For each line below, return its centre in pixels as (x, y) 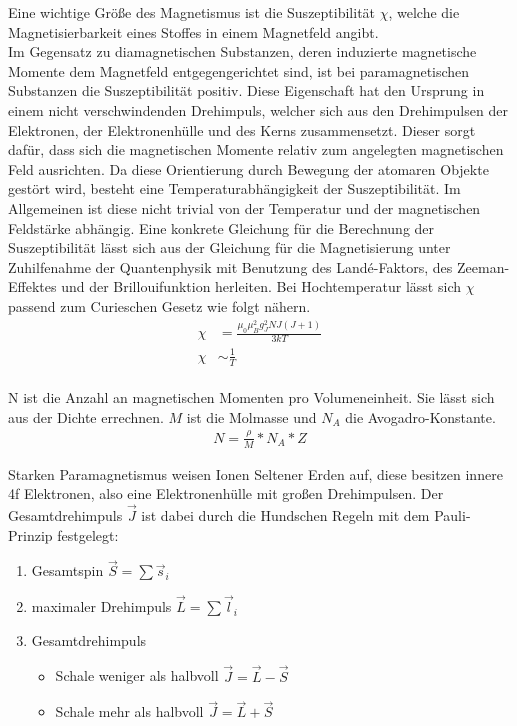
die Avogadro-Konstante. (420, 416)
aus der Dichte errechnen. (86, 416)
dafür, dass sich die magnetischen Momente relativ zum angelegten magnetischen (256, 149)
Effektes (32, 286)
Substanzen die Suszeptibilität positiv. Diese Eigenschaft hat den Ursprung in (246, 90)
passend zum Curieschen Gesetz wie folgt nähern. (159, 305)
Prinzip (30, 534)
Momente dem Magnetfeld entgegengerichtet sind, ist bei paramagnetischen (239, 70)
